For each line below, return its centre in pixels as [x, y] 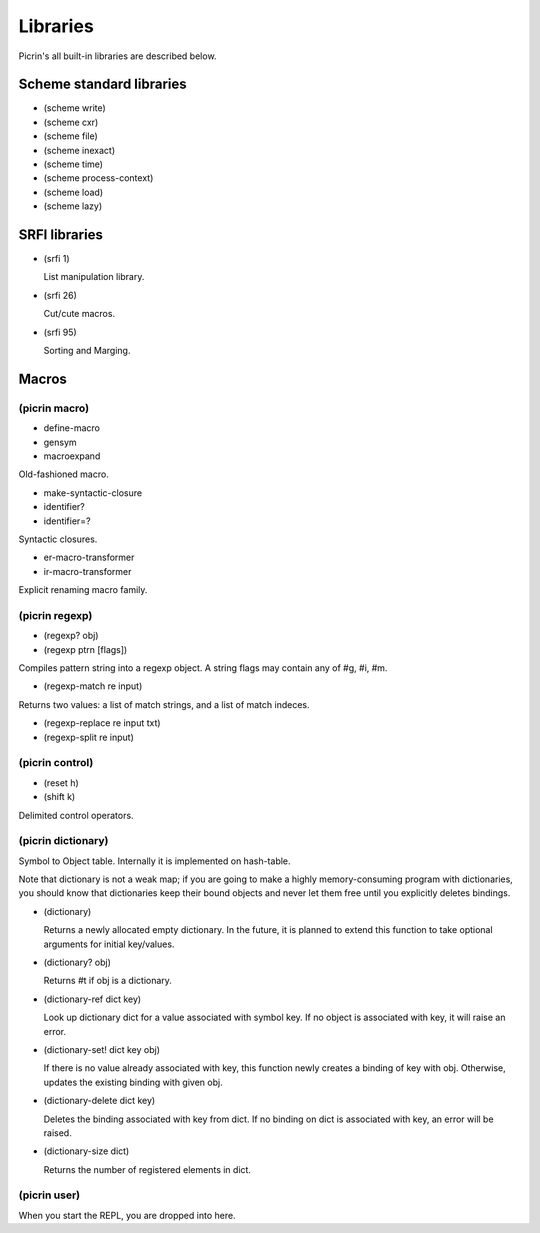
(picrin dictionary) [63, 841]
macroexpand [72, 456]
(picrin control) [56, 763]
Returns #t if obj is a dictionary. [107, 981]
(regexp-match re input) [93, 686]
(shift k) [59, 797]
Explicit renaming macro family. [83, 590]
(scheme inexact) [79, 150]
